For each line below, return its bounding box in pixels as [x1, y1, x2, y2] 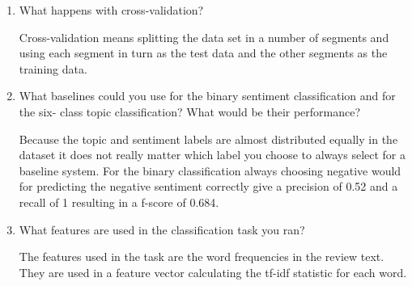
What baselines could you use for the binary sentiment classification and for [19, 87, 396, 104]
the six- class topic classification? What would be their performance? [19, 103, 361, 120]
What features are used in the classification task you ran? [19, 221, 305, 238]
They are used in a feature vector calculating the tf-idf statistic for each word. [19, 263, 407, 280]
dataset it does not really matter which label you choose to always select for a [19, 146, 406, 163]
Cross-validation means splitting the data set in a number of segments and [19, 28, 389, 45]
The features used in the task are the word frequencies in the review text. [19, 248, 384, 265]
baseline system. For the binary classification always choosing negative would [19, 162, 401, 179]
